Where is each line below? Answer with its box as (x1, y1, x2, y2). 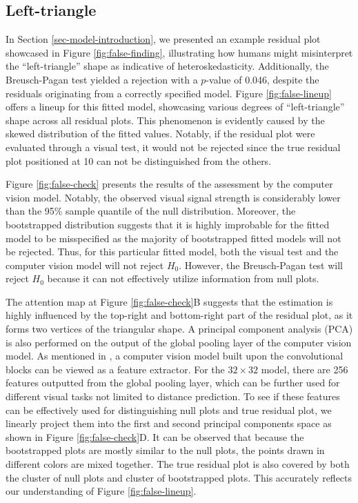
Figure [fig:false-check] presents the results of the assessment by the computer (6, 177, 333, 191)
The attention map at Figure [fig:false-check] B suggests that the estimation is (6, 294, 333, 308)
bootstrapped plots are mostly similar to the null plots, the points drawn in (6, 443, 325, 457)
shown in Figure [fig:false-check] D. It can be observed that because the (6, 429, 304, 444)
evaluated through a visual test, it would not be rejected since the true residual (6, 139, 341, 154)
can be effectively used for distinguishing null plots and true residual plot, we (6, 402, 332, 417)
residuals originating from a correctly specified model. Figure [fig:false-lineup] (6, 86, 332, 100)
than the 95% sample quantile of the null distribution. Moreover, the (6, 204, 296, 218)
